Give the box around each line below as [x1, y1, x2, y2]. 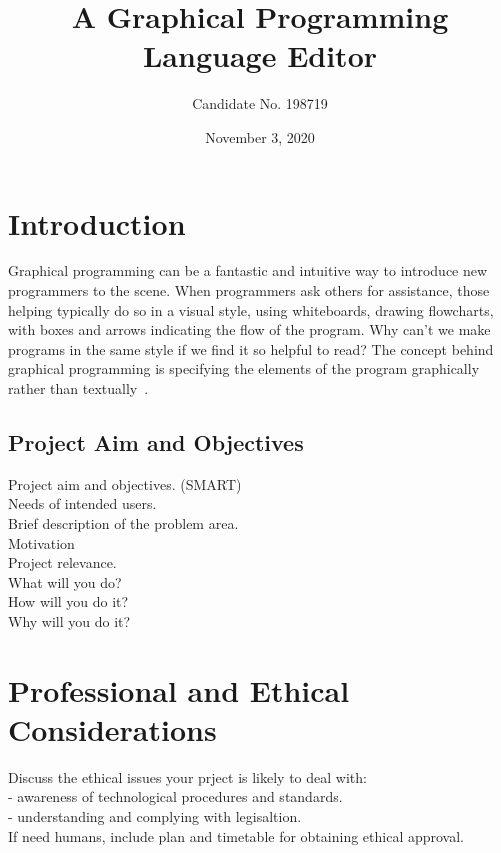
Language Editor [142, 35, 378, 76]
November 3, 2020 [205, 126, 315, 147]
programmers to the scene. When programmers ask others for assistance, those [8, 280, 490, 301]
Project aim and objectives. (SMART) [8, 473, 242, 494]
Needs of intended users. [8, 493, 157, 514]
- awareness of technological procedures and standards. [8, 786, 343, 807]
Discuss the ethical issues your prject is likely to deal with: [8, 766, 367, 787]
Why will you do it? [8, 610, 131, 631]
